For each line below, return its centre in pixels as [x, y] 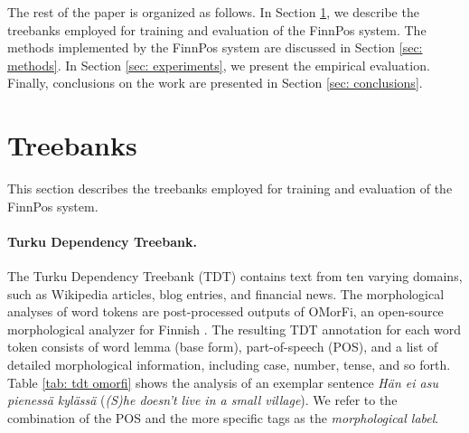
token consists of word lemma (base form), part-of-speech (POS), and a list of [223, 347]
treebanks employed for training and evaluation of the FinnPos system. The [217, 29]
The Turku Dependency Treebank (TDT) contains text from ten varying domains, [235, 276]
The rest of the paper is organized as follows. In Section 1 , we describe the [213, 12]
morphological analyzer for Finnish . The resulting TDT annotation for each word [234, 329]
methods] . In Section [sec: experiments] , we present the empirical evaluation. [219, 65]
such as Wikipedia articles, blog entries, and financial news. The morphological [226, 293]
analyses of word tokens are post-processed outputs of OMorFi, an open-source [225, 311]
